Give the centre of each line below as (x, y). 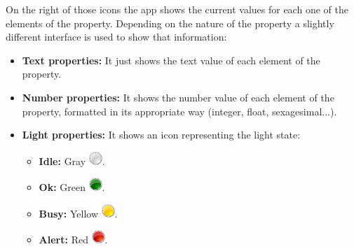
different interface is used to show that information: (116, 37)
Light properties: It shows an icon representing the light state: (161, 135)
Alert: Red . (73, 240)
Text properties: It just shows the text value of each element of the (171, 60)
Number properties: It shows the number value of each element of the (178, 97)
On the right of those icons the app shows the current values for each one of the (177, 9)
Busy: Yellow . (78, 213)
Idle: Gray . (72, 161)
